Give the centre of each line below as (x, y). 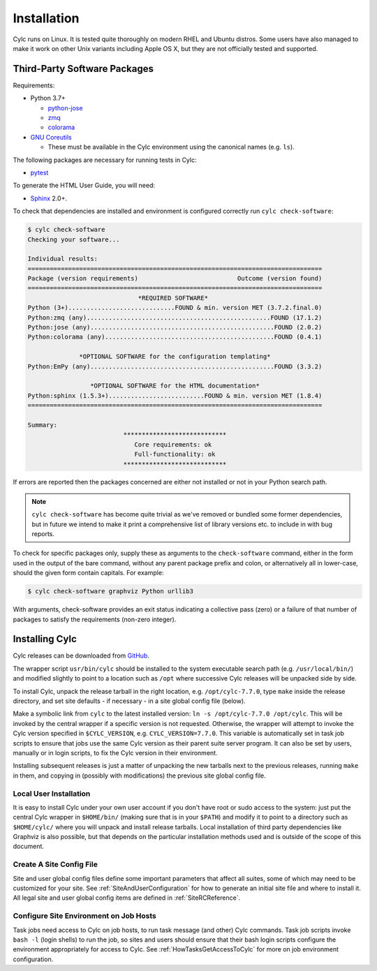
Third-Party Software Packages (83, 69)
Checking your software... (74, 239)
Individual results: (62, 259)
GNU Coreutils (51, 137)
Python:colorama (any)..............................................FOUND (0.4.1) (175, 337)
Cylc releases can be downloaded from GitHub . (81, 655)
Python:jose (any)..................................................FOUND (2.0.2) (175, 327)
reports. (43, 534)
